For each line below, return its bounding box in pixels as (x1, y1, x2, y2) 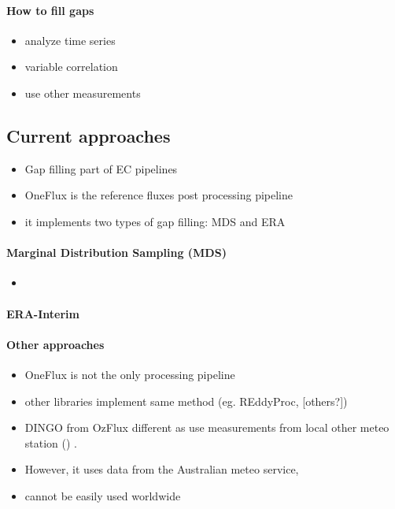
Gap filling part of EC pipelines (24, 160, 178, 176)
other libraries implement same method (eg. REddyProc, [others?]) (24, 392, 348, 409)
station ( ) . (24, 434, 77, 451)
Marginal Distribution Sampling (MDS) (6, 244, 227, 261)
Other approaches (6, 336, 105, 352)
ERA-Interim (6, 305, 79, 321)
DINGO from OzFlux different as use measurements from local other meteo (24, 419, 389, 436)
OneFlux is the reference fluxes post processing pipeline (24, 187, 293, 203)
